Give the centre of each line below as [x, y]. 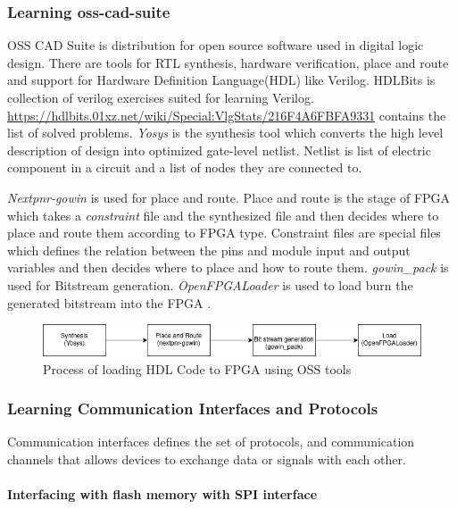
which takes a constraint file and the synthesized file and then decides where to [223, 215]
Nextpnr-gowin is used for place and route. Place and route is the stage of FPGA [229, 197]
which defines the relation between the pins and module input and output [209, 250]
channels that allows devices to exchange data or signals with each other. [207, 459]
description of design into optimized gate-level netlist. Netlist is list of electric [219, 150]
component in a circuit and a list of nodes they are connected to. [185, 167]
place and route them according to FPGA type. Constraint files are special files [224, 233]
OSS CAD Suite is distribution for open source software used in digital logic [216, 45]
